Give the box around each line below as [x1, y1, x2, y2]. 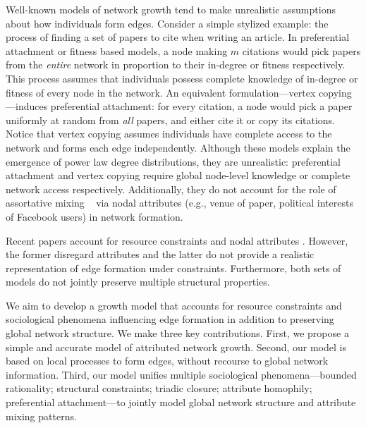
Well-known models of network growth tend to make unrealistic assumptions [6, 2, 336, 16]
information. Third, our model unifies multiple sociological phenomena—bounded [6, 367, 357, 381]
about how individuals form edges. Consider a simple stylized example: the [6, 16, 329, 30]
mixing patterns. [6, 408, 77, 423]
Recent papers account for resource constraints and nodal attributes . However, [6, 233, 348, 247]
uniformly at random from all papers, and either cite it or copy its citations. [6, 112, 336, 127]
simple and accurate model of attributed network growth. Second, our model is [6, 339, 346, 354]
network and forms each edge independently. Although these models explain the [6, 140, 350, 154]
